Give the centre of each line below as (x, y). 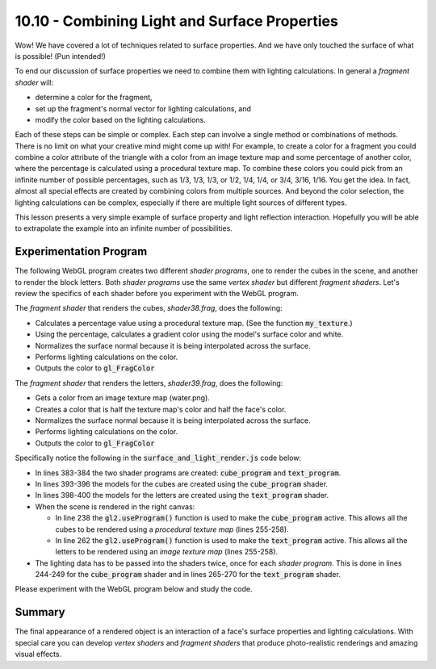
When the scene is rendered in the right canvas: (115, 506)
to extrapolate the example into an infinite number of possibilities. (124, 228)
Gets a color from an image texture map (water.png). (122, 398)
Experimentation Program (81, 251)
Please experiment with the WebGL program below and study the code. (134, 589)
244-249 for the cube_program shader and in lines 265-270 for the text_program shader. (188, 575)
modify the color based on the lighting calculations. (120, 119)
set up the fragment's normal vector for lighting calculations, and (143, 108)
